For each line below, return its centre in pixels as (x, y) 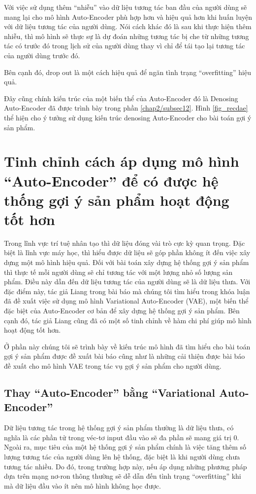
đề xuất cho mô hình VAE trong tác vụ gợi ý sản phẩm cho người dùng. (113, 365)
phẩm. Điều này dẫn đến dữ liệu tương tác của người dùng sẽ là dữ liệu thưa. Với (127, 282)
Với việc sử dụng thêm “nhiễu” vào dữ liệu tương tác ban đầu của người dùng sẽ (126, 7)
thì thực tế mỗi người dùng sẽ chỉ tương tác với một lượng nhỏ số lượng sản (118, 272)
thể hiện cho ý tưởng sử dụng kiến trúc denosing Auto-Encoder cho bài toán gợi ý (128, 117)
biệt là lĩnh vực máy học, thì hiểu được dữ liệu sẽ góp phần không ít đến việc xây (127, 252)
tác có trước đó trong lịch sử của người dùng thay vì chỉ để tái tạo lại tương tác (125, 46)
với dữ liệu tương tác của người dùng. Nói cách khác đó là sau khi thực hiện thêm (128, 26)
